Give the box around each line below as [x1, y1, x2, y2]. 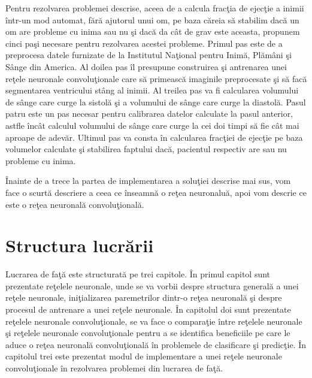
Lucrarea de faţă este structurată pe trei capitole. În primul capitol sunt [5, 268, 271, 280]
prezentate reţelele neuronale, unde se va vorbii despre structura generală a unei [5, 279, 299, 292]
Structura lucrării [5, 233, 154, 258]
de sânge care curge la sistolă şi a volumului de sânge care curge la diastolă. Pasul [5, 95, 306, 108]
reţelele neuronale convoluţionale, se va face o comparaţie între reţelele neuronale [5, 315, 302, 327]
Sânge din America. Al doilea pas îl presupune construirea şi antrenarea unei [5, 60, 287, 72]
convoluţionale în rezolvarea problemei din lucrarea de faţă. [5, 361, 223, 374]
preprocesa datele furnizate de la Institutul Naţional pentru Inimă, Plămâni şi [5, 49, 292, 61]
